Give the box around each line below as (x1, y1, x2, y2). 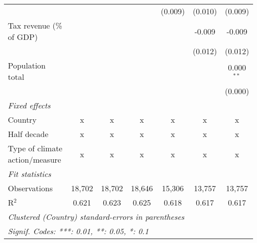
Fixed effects (8, 100, 51, 111)
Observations (8, 182, 53, 194)
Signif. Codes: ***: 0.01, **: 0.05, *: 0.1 (8, 225, 149, 237)
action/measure (8, 154, 61, 165)
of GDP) (8, 31, 38, 42)
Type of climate (8, 142, 63, 154)
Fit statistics (8, 168, 51, 179)
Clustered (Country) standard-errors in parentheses (8, 211, 184, 222)
